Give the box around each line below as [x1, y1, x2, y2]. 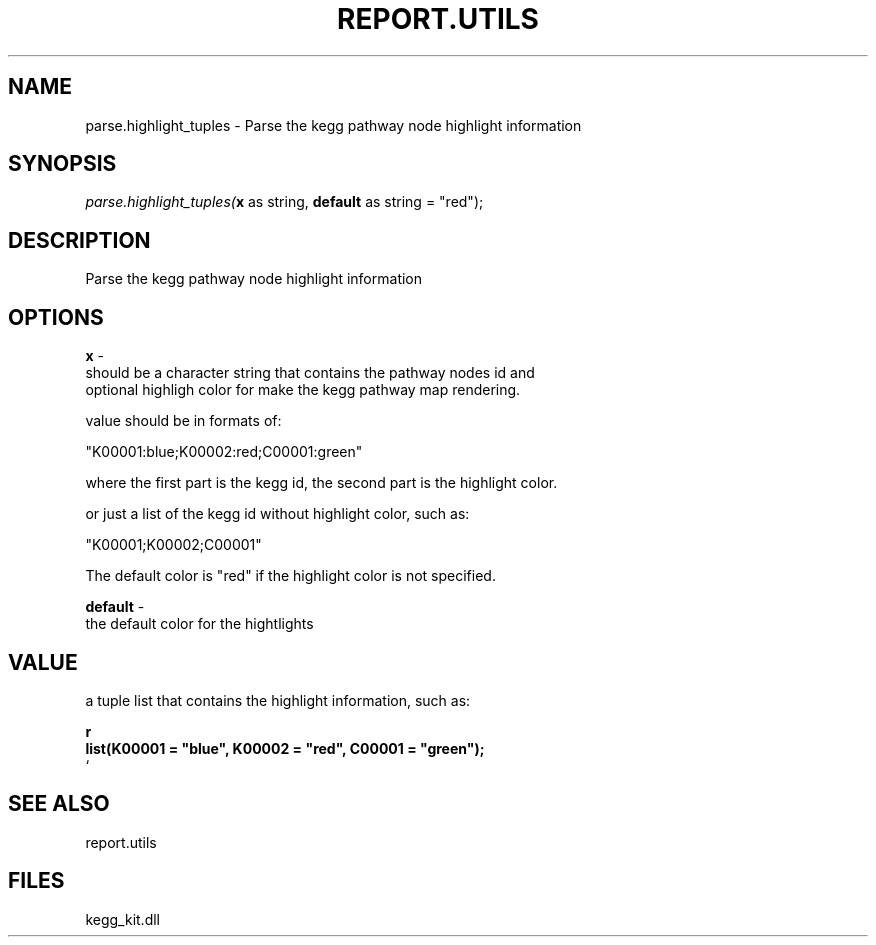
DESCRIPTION [8, 227, 151, 253]
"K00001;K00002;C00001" [85, 536, 262, 554]
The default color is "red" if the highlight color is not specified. [85, 567, 496, 585]
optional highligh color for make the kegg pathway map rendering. [85, 381, 521, 399]
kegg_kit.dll [85, 910, 160, 928]
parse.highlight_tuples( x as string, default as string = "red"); [85, 193, 484, 211]
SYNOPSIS [8, 151, 117, 177]
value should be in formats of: [85, 412, 282, 430]
